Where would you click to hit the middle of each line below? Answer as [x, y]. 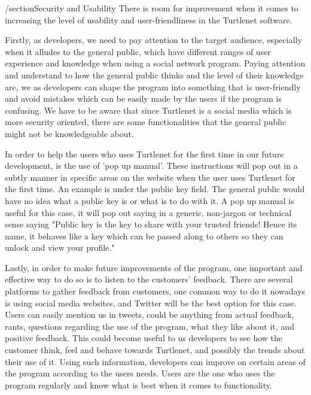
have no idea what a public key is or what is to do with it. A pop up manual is [150, 200]
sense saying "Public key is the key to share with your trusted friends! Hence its [151, 224]
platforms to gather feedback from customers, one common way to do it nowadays [155, 291]
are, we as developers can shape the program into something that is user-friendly [153, 86]
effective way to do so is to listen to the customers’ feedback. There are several [149, 279]
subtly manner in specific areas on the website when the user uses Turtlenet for [150, 177]
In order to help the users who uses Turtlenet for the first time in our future [144, 154]
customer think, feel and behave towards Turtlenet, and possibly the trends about [155, 350]
